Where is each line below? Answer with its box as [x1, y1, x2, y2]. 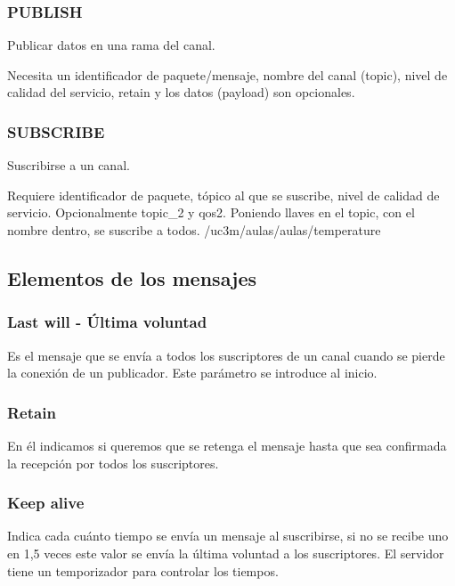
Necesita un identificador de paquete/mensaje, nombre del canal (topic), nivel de [7, 65, 448, 84]
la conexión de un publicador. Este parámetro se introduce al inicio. [7, 363, 378, 382]
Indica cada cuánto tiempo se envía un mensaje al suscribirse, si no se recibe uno [7, 526, 449, 545]
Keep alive [7, 492, 85, 514]
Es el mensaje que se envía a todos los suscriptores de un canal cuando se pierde [7, 346, 445, 364]
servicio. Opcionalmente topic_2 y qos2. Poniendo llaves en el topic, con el [7, 203, 415, 222]
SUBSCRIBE [7, 120, 105, 142]
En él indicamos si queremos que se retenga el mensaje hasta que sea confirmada [7, 436, 447, 454]
